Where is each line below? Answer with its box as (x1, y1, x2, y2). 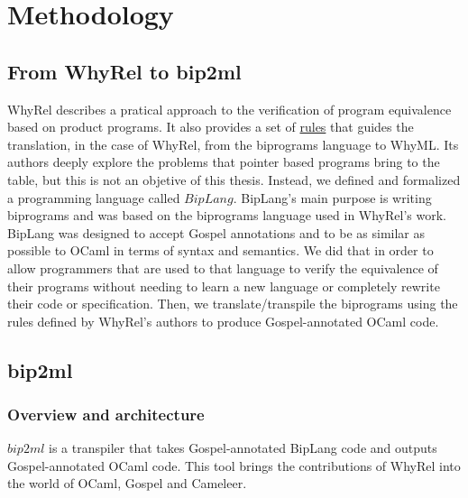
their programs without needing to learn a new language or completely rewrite (7, 276, 440, 295)
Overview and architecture (7, 403, 205, 425)
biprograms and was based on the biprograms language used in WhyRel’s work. (7, 206, 446, 225)
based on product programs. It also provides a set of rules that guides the (7, 117, 414, 136)
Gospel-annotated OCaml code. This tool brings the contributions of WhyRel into (7, 456, 461, 475)
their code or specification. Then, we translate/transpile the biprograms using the (7, 294, 458, 313)
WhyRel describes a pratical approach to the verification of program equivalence (7, 99, 452, 118)
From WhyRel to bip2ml (7, 57, 242, 85)
